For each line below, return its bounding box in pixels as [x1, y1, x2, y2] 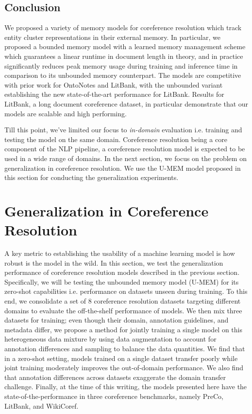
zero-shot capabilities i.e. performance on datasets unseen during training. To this [4, 286, 248, 296]
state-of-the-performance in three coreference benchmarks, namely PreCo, [4, 391, 223, 401]
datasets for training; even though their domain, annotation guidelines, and [4, 315, 229, 325]
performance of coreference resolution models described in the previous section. [4, 267, 240, 277]
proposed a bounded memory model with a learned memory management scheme [4, 41, 246, 52]
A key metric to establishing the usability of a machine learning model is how [4, 248, 235, 258]
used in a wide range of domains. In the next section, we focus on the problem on [4, 153, 247, 163]
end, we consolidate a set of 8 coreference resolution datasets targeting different [4, 295, 241, 306]
